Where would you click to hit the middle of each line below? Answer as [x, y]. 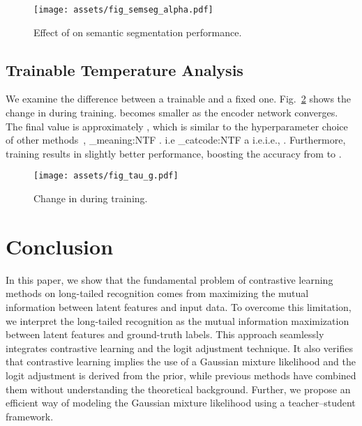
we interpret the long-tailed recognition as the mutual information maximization [178, 320]
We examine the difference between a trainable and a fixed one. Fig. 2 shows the [179, 99]
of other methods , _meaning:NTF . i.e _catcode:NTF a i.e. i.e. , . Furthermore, [176, 140]
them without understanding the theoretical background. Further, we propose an [178, 389]
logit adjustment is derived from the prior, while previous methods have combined [181, 375]
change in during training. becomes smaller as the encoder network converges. [172, 113]
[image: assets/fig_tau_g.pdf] [106, 176]
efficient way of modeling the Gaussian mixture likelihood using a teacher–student [181, 403]
